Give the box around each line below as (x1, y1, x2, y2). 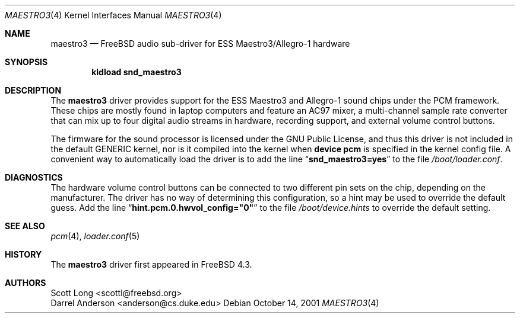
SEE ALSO (5, 221, 45, 231)
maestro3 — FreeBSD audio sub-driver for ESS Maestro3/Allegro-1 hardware (50, 38, 350, 49)
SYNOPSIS (5, 57, 48, 67)
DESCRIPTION (5, 85, 62, 95)
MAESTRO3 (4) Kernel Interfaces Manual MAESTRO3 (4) (5, 10, 222, 20)
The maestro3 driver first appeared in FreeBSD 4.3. (50, 259, 252, 269)
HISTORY (5, 249, 42, 259)
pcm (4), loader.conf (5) (50, 231, 140, 241)
